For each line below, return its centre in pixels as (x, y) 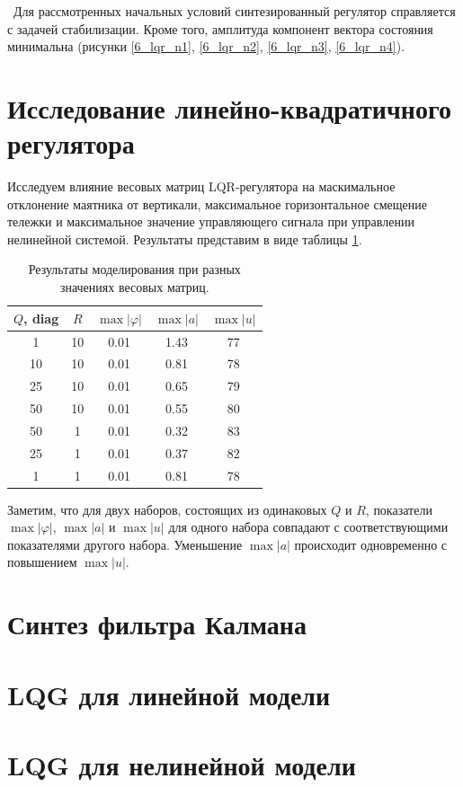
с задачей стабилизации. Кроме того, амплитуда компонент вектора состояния (220, 28)
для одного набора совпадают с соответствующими (308, 527)
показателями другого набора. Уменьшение (125, 544)
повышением (42, 562)
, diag (41, 318)
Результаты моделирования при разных (134, 269)
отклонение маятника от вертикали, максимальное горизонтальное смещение (217, 203)
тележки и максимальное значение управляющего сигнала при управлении (211, 221)
